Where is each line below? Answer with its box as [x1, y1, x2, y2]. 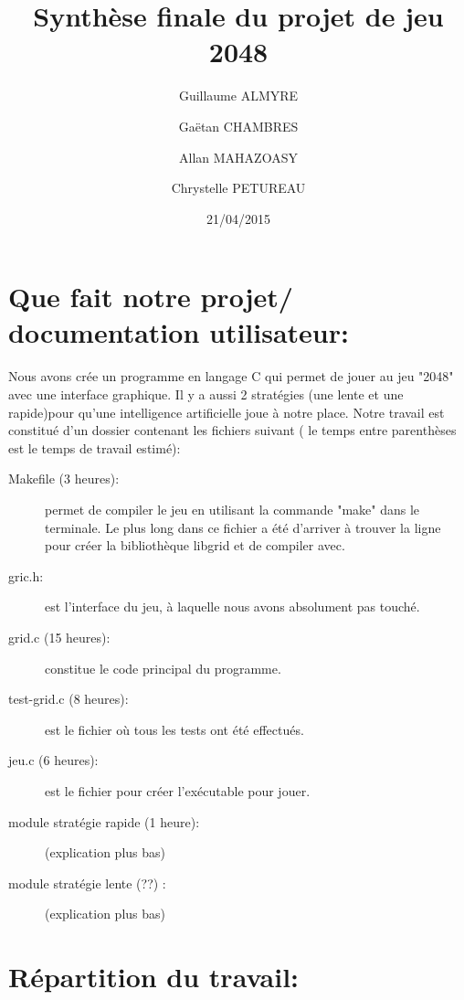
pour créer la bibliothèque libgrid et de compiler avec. [45, 536, 345, 555]
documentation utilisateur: [8, 314, 349, 351]
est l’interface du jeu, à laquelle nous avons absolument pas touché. [45, 597, 420, 616]
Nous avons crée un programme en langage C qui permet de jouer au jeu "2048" [8, 367, 454, 386]
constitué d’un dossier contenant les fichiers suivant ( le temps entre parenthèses [8, 420, 457, 440]
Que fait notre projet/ [8, 278, 293, 315]
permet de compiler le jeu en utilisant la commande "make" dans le [45, 499, 420, 518]
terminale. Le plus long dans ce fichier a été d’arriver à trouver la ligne [45, 517, 441, 537]
